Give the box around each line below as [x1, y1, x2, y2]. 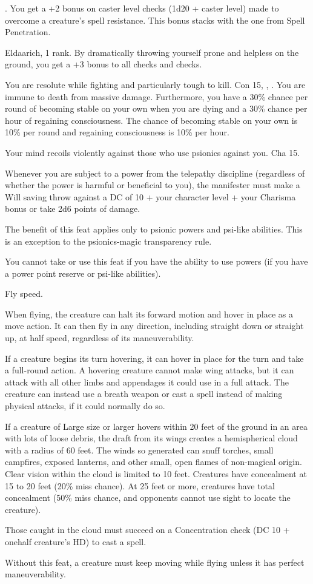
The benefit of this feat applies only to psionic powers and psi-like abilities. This [5, 222, 303, 235]
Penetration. [5, 25, 51, 38]
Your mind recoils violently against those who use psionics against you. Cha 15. [5, 146, 300, 158]
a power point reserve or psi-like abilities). [5, 267, 161, 279]
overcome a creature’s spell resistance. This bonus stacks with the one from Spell [5, 13, 305, 26]
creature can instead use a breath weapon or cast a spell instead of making [5, 387, 283, 400]
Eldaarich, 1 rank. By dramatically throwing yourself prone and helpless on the [5, 46, 299, 58]
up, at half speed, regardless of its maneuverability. [5, 331, 194, 344]
